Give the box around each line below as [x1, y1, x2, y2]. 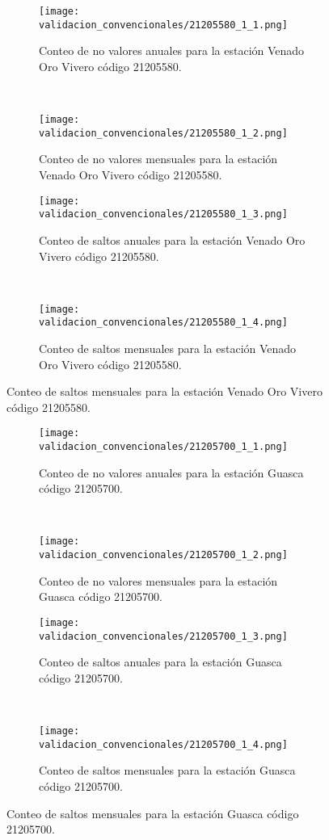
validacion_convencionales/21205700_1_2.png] [39, 549, 288, 561]
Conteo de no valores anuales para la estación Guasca [39, 464, 304, 481]
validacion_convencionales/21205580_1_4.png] [39, 317, 288, 329]
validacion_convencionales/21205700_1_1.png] [39, 441, 288, 453]
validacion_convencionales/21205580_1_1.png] [39, 19, 288, 31]
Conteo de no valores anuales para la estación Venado [39, 42, 305, 59]
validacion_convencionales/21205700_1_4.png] [39, 738, 288, 750]
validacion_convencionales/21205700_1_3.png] [39, 630, 288, 642]
